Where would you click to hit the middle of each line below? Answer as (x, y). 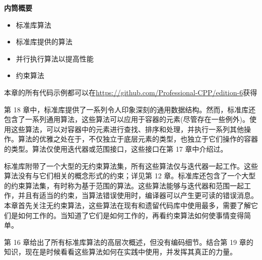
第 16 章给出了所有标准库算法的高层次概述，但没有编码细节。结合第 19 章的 (129, 242)
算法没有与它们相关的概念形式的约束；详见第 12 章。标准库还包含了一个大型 (130, 176)
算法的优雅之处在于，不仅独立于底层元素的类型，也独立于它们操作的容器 (138, 139)
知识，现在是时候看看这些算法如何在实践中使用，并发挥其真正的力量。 (120, 252)
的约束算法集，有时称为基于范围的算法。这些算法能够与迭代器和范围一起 (124, 185)
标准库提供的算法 (44, 42)
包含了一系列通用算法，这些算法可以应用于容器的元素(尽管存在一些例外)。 (127, 119)
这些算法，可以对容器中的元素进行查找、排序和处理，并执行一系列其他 (127, 129)
